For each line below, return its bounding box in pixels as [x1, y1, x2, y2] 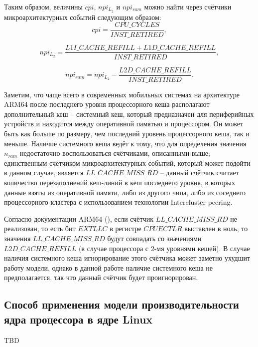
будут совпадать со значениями [107, 233, 202, 243]
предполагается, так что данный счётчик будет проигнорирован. [4, 272, 198, 283]
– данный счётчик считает [160, 167, 239, 178]
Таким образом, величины [4, 1, 83, 11]
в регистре [110, 223, 141, 234]
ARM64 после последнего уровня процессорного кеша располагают [4, 99, 210, 109]
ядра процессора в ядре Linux [4, 311, 153, 327]
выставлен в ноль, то [184, 223, 248, 234]
